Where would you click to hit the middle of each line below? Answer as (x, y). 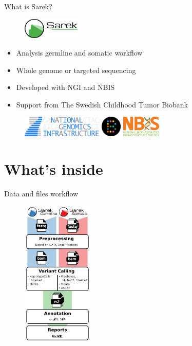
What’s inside (54, 168)
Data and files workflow (41, 193)
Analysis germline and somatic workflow (79, 52)
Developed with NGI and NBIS (65, 87)
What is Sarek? (28, 6)
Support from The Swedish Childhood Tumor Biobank (102, 104)
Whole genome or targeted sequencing (76, 70)
